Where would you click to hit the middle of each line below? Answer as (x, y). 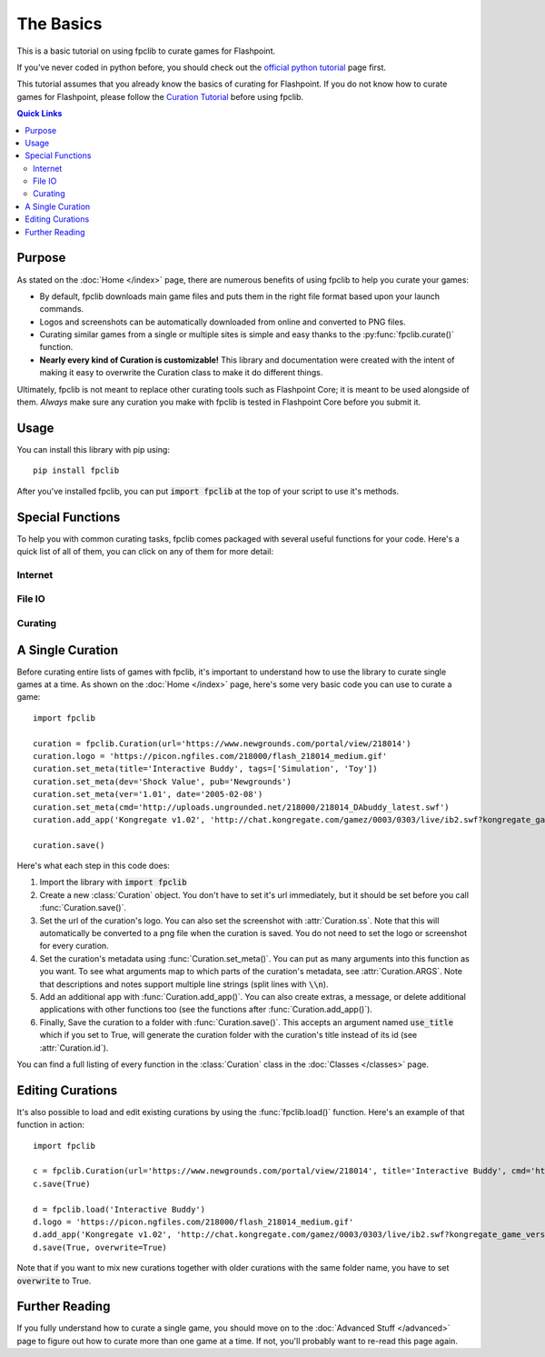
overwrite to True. (54, 1281)
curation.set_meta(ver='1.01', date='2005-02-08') (148, 794)
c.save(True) (62, 1183)
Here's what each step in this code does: (93, 866)
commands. (62, 309)
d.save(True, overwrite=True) (100, 1247)
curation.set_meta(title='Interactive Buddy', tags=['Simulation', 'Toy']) (205, 769)
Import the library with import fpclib (113, 883)
